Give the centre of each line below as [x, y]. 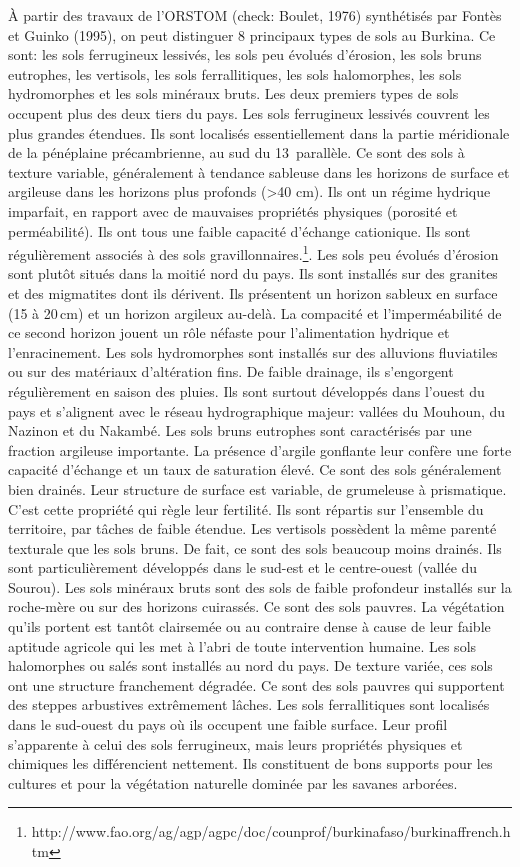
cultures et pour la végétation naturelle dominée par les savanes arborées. [233, 782]
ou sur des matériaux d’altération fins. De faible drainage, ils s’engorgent [231, 371]
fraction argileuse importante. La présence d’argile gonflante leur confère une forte [260, 449]
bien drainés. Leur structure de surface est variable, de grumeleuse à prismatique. [257, 488]
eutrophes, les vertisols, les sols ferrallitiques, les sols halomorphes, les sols [235, 73]
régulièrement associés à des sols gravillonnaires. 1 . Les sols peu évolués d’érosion [253, 252]
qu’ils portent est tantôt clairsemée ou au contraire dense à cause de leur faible [249, 626]
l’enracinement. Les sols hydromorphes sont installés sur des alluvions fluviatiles [253, 351]
